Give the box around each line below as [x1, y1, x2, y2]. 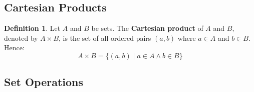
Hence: [4, 42, 25, 53]
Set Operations [4, 74, 84, 90]
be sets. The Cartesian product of [91, 23, 203, 33]
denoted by [4, 32, 38, 43]
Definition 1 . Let [4, 23, 61, 33]
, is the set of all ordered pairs [59, 32, 151, 43]
